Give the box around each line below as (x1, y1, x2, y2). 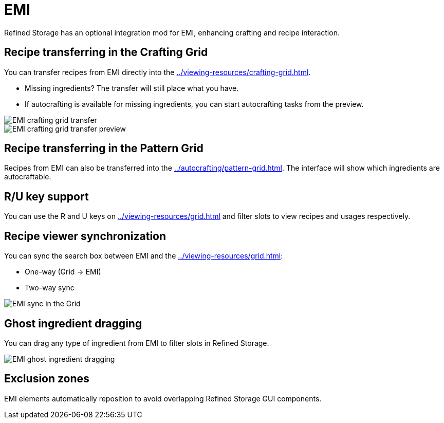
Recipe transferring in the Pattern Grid (4, 142, 203, 155)
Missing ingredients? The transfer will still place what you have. (25, 83, 239, 93)
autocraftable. (4, 172, 51, 181)
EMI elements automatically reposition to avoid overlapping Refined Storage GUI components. (4, 394, 322, 403)
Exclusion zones (4, 372, 89, 385)
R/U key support (4, 190, 89, 203)
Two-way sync (25, 283, 75, 292)
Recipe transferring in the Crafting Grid (4, 46, 208, 59)
